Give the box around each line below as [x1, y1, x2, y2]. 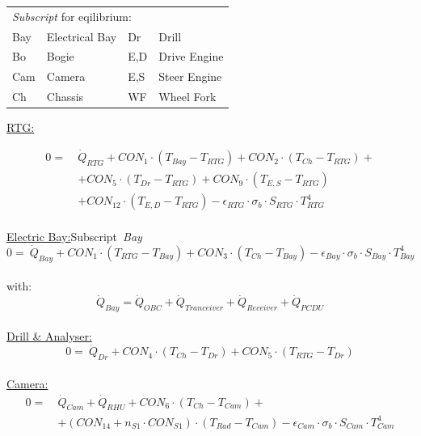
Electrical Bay [46, 28, 117, 44]
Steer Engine [158, 68, 222, 85]
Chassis [46, 88, 84, 105]
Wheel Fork [158, 88, 217, 105]
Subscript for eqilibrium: [12, 7, 132, 24]
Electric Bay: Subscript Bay [6, 228, 142, 245]
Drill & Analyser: [6, 327, 92, 344]
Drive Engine [158, 48, 224, 65]
